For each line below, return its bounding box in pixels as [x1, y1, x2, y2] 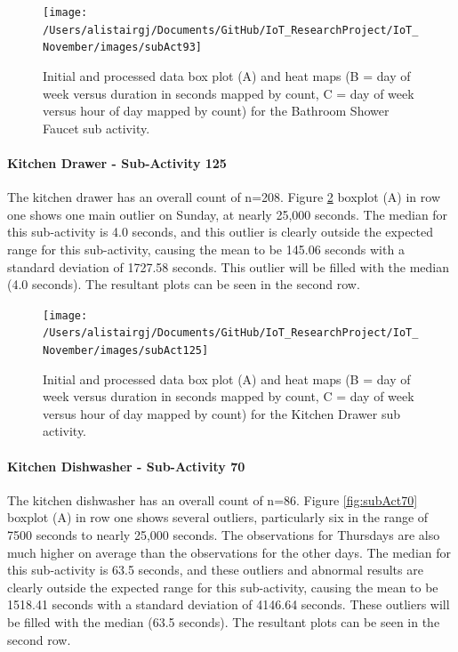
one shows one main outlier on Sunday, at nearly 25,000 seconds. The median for [7, 205, 448, 223]
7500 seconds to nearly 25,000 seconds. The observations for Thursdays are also [7, 526, 440, 544]
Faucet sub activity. [43, 118, 150, 137]
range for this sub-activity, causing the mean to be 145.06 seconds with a [7, 239, 405, 258]
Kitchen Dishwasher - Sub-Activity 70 [7, 456, 245, 475]
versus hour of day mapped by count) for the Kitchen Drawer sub [43, 404, 400, 423]
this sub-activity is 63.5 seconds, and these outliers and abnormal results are [7, 560, 423, 579]
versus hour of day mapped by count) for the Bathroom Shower [43, 101, 390, 120]
